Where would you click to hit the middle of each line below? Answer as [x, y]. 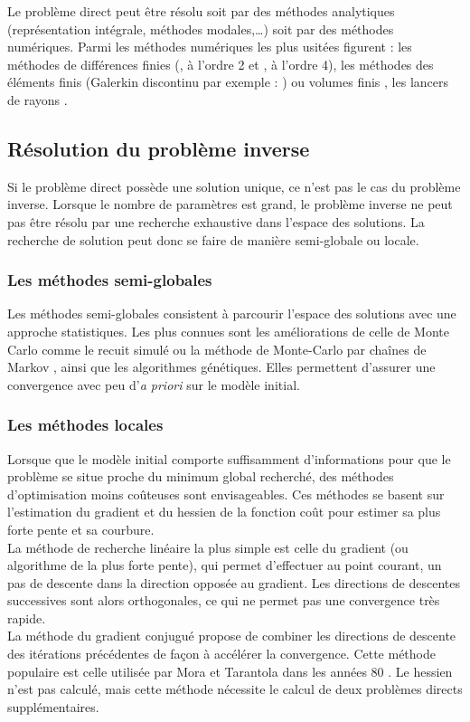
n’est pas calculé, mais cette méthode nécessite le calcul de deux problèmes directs [235, 689]
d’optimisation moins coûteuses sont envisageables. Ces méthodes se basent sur [226, 494]
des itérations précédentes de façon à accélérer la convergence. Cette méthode [221, 654]
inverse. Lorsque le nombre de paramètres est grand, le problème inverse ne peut [230, 204]
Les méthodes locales [85, 425]
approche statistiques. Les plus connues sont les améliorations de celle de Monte [228, 331]
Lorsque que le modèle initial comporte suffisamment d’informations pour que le [229, 458]
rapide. [27, 617]
